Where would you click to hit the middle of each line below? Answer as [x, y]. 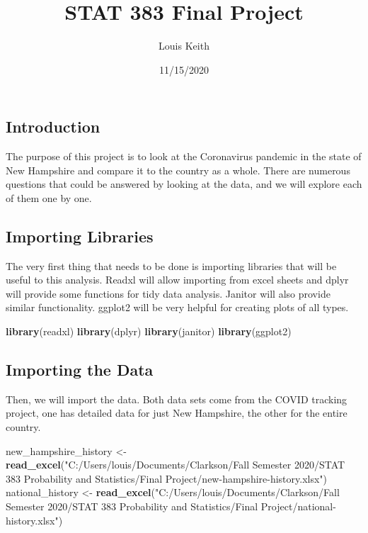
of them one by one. [49, 197]
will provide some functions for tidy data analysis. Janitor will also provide [168, 293]
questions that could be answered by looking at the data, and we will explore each [184, 184]
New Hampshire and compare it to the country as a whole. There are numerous [178, 170]
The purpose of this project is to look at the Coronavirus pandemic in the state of [184, 156]
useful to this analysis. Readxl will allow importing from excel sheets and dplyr [177, 280]
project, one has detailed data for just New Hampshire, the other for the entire [177, 413]
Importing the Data [80, 370]
